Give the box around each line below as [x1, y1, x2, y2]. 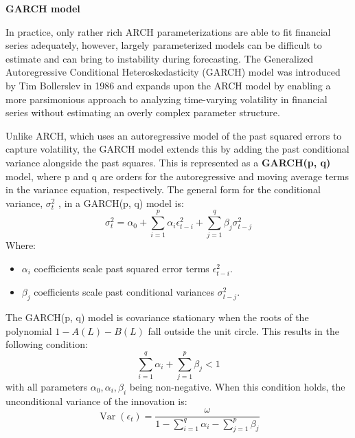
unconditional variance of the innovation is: [5, 393, 187, 408]
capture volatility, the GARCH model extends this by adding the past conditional [5, 142, 350, 156]
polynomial [5, 323, 52, 338]
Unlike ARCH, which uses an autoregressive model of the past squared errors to [5, 128, 342, 142]
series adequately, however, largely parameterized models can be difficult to [5, 38, 322, 52]
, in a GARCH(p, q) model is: [58, 195, 184, 210]
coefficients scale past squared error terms [34, 261, 209, 276]
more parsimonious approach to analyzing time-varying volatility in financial [5, 91, 328, 106]
